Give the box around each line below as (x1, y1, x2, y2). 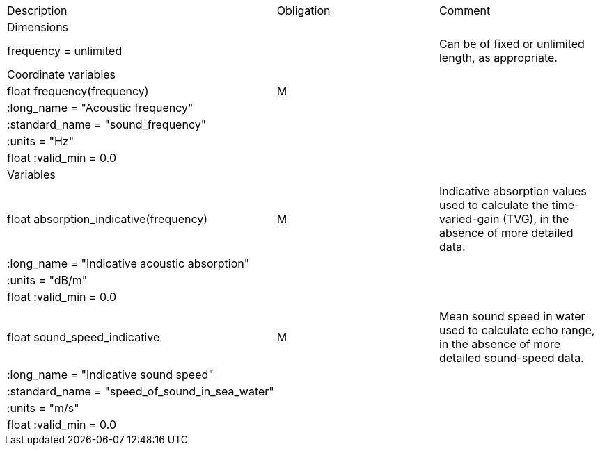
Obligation (276, 3, 331, 17)
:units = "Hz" (7, 134, 74, 148)
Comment (439, 3, 491, 17)
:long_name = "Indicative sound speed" (7, 368, 214, 382)
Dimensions (7, 20, 69, 34)
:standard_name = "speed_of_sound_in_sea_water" (7, 384, 274, 398)
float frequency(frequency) (7, 84, 149, 98)
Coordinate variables (7, 67, 116, 81)
